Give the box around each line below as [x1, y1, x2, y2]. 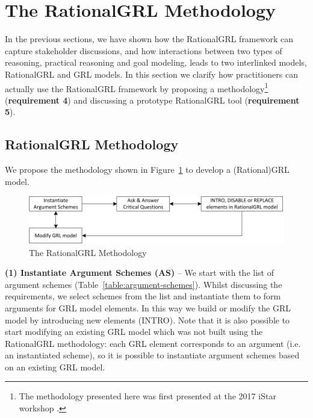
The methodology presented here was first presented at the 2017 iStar [19, 390, 276, 402]
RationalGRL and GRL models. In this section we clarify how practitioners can [5, 67, 298, 80]
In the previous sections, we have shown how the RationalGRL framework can [5, 33, 294, 45]
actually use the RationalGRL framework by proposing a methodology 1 [5, 80, 268, 95]
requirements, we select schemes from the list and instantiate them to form [5, 290, 281, 302]
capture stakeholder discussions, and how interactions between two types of [5, 44, 282, 57]
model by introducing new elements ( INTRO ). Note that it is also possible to [5, 313, 290, 326]
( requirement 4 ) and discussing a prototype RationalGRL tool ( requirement [5, 93, 300, 106]
